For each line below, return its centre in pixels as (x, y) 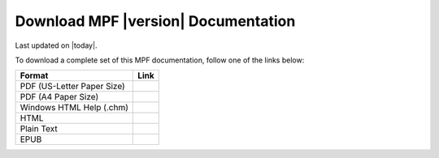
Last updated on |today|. (56, 45)
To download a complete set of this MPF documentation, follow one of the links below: (160, 60)
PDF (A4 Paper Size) (59, 97)
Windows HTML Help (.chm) (74, 108)
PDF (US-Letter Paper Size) (72, 87)
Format (34, 75)
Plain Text (39, 129)
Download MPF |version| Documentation (155, 21)
